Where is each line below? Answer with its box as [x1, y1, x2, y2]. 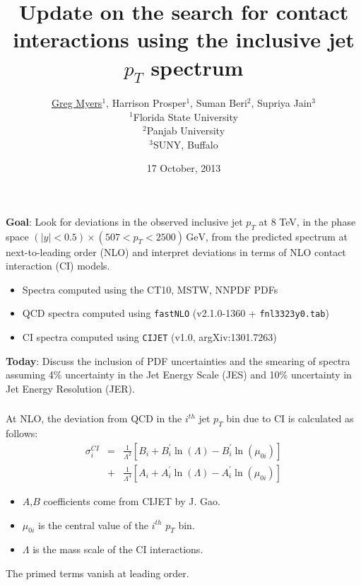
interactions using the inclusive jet [13, 25, 355, 54]
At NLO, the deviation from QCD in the [6, 411, 182, 426]
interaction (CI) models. [6, 258, 110, 273]
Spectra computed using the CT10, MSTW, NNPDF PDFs [22, 282, 278, 296]
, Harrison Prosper [106, 95, 187, 110]
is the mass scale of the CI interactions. [32, 542, 203, 557]
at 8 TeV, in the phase [259, 214, 356, 228]
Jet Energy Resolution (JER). [6, 381, 135, 395]
